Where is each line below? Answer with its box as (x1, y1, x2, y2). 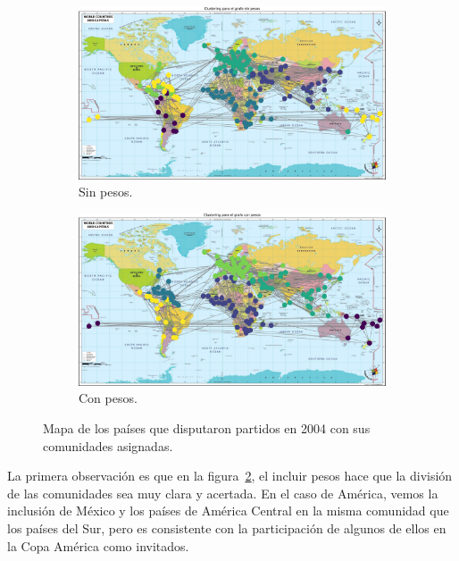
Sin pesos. (79, 182, 133, 201)
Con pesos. (79, 389, 138, 407)
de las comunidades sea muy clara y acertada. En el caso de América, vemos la (7, 483, 438, 502)
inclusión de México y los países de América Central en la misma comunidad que (7, 501, 449, 520)
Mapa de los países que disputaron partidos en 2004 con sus (43, 419, 371, 438)
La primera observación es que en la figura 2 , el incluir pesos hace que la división (7, 466, 453, 485)
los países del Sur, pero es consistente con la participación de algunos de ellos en (7, 519, 446, 537)
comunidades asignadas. (43, 436, 173, 455)
